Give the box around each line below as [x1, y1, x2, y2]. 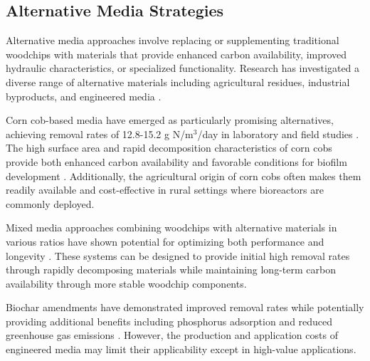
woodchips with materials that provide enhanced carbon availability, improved [6, 46, 347, 61]
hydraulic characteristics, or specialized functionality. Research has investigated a [6, 61, 360, 75]
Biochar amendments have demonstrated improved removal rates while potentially [6, 300, 364, 315]
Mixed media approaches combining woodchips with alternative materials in [6, 220, 337, 235]
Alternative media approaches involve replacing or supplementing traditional [6, 33, 339, 48]
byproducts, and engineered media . [6, 88, 162, 103]
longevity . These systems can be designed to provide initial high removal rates [6, 248, 350, 263]
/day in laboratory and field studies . [197, 126, 359, 141]
